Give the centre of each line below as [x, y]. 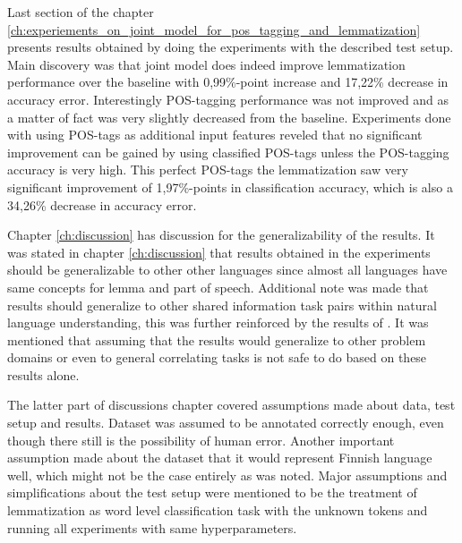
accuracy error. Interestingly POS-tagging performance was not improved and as [228, 99]
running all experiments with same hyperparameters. [152, 527]
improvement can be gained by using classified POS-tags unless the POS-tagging [228, 152]
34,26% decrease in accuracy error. [102, 204]
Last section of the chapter [81, 12]
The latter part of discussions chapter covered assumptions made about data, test [231, 405]
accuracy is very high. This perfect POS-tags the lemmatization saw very [208, 170]
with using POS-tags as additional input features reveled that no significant [215, 135]
